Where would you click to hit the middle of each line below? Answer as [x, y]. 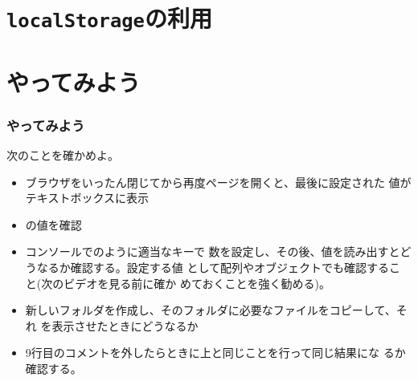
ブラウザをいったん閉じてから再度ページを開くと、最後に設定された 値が [218, 182]
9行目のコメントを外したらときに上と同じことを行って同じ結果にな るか [215, 353]
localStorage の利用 [109, 18]
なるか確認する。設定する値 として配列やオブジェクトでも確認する [213, 268]
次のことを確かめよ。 [63, 155]
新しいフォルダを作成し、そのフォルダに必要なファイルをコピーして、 [211, 310]
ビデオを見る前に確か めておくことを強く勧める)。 [197, 283]
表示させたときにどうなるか [125, 325]
